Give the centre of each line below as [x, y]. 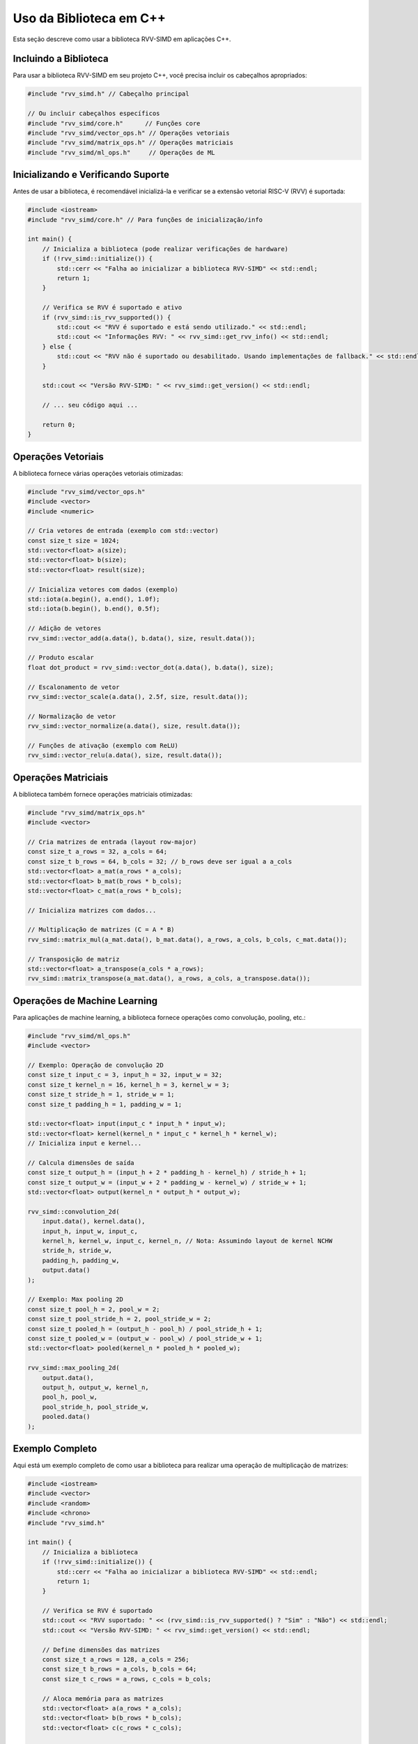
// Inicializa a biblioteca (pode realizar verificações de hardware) [165, 249]
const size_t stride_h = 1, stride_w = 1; [101, 1095]
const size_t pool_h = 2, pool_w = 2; [94, 1309]
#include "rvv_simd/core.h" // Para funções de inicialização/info [145, 219]
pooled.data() [66, 1417]
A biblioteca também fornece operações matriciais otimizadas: [103, 794]
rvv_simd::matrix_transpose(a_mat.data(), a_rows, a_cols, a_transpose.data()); [169, 979]
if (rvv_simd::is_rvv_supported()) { [107, 317]
